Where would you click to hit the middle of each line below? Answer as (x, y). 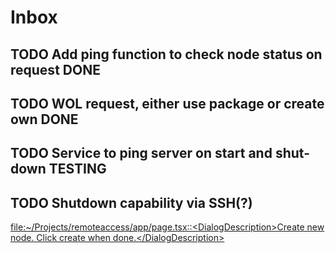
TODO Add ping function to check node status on (166, 54)
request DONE (55, 69)
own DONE (44, 119)
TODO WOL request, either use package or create (167, 103)
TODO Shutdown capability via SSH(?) (131, 202)
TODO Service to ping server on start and (141, 153)
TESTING (77, 169)
